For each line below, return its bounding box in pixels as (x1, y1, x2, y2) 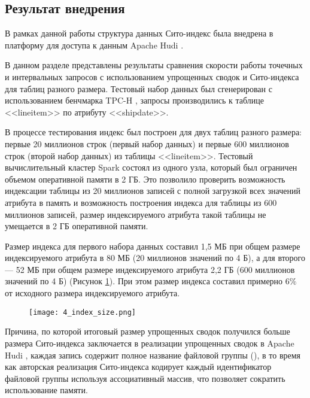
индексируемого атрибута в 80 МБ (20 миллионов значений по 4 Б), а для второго (5, 251, 305, 264)
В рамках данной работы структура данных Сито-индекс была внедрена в (5, 27, 273, 40)
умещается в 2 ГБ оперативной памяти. (5, 220, 148, 232)
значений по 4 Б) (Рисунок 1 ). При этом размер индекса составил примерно (5, 275, 283, 287)
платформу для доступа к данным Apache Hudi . (5, 38, 184, 51)
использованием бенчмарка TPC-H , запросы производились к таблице (5, 94, 265, 107)
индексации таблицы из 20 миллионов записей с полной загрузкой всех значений (5, 184, 300, 197)
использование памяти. (5, 384, 88, 396)
